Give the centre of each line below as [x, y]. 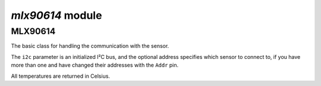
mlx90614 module [56, 15]
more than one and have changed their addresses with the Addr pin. [95, 65]
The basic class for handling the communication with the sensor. [90, 46]
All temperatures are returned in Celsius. [60, 76]
